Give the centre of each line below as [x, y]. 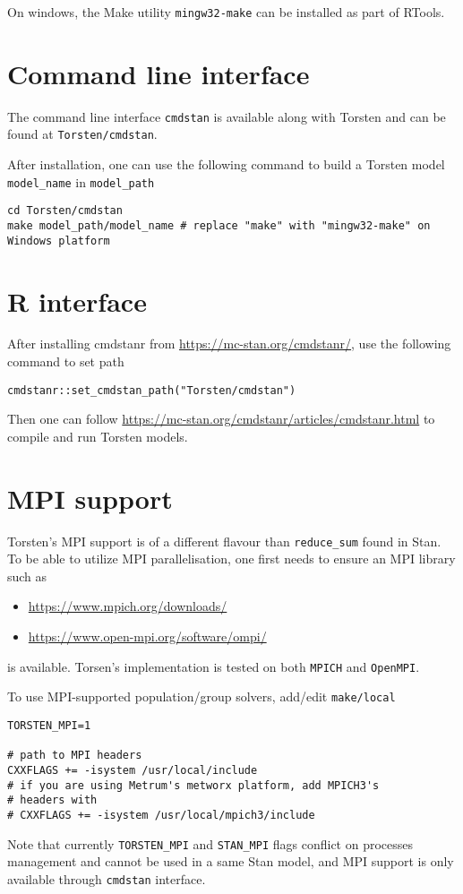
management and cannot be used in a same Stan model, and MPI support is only [231, 861]
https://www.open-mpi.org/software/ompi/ [147, 636]
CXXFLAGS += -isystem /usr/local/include [133, 770]
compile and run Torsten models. [98, 436]
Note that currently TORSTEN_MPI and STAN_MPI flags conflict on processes [210, 843]
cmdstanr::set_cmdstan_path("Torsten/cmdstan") [152, 390]
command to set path [66, 361]
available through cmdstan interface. [107, 878]
